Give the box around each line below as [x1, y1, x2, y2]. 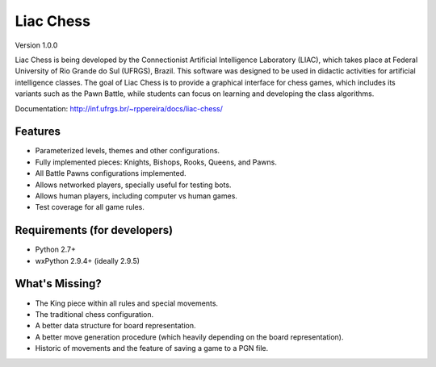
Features [15, 125, 61, 139]
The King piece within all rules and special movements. [35, 298, 218, 308]
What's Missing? [15, 277, 102, 290]
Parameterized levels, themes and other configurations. [35, 146, 220, 156]
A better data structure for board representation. [35, 321, 196, 331]
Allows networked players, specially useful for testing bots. [35, 180, 232, 190]
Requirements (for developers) [15, 223, 174, 237]
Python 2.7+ [35, 244, 77, 254]
